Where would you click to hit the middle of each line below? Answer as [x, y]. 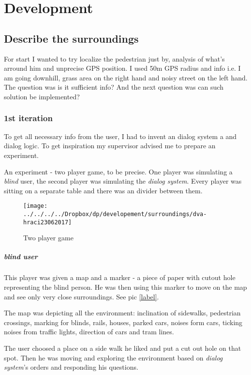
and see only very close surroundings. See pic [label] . [81, 296]
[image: [36, 206]
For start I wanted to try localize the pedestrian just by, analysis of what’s [114, 58]
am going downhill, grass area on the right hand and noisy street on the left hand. [126, 77]
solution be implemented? [42, 96]
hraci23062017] [48, 222]
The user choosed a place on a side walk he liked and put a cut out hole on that [123, 348]
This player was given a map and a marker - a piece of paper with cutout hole [120, 277]
